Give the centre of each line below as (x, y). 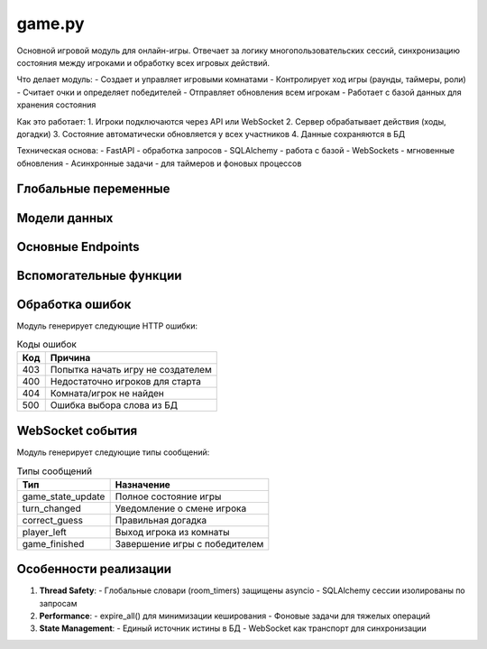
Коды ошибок (46, 345)
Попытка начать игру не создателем (131, 370)
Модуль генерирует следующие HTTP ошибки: (107, 326)
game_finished (53, 543)
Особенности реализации (94, 569)
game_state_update (64, 496)
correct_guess (52, 520)
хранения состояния (56, 105)
